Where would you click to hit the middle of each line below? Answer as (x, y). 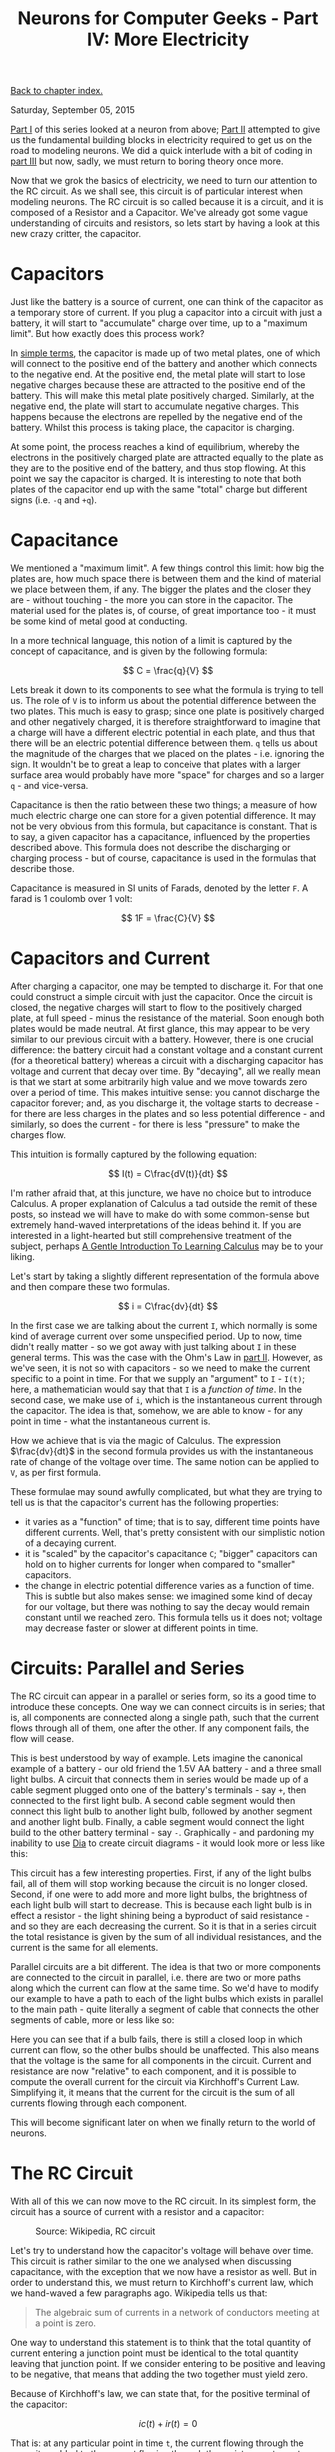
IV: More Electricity (168, 39)
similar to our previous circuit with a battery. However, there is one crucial (162, 1039)
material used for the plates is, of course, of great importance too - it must (163, 611)
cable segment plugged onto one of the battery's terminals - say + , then (158, 1789)
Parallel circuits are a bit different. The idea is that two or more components (166, 1966)
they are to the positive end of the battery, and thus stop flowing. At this (158, 468)
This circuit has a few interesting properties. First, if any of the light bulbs (161, 1873)
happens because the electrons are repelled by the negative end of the (156, 417)
